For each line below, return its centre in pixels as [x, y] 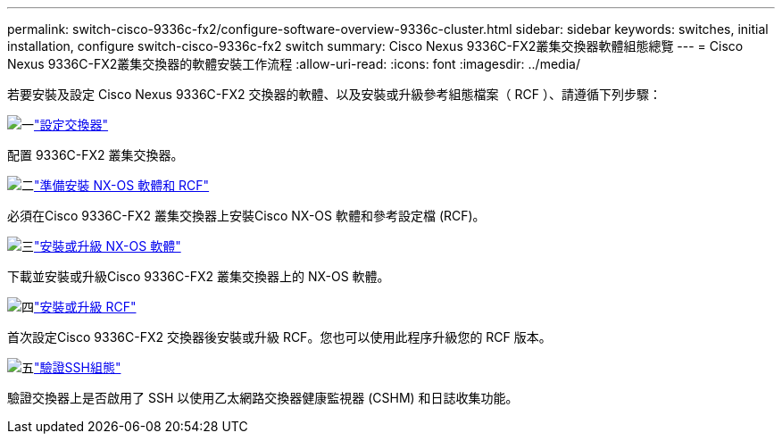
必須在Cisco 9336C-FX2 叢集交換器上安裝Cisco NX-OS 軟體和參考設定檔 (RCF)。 [246, 216]
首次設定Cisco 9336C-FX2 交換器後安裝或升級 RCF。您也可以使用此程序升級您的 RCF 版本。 [279, 337]
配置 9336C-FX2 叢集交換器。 [96, 155]
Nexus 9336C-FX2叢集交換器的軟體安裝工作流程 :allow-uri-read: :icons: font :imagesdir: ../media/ [294, 64]
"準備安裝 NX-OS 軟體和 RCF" [122, 185]
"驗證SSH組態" [78, 367]
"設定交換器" [71, 125]
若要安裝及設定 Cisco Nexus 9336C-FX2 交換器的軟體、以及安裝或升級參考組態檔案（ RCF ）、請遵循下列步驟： [334, 94]
